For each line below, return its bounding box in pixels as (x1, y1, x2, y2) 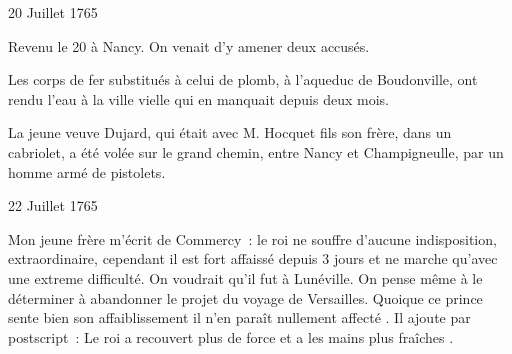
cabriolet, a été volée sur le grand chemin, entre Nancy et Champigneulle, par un (8, 141, 504, 162)
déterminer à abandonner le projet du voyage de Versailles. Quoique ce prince (8, 287, 483, 308)
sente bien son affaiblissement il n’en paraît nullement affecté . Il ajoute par (8, 307, 471, 328)
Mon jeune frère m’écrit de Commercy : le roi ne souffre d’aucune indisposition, (8, 228, 497, 249)
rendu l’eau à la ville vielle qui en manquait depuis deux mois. (8, 88, 389, 109)
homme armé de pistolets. (8, 161, 166, 182)
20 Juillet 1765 (8, 2, 98, 22)
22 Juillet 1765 (8, 195, 98, 216)
